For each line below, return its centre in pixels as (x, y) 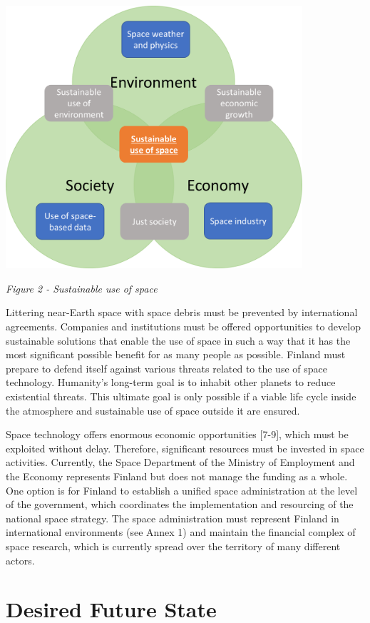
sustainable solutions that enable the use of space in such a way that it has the (178, 340)
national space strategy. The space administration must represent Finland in (173, 518)
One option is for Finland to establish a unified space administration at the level (182, 490)
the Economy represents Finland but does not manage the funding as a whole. (177, 476)
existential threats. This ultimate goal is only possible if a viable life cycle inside (181, 396)
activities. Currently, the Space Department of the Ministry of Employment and (180, 462)
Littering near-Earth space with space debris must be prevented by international (182, 312)
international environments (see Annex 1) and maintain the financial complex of (181, 532)
